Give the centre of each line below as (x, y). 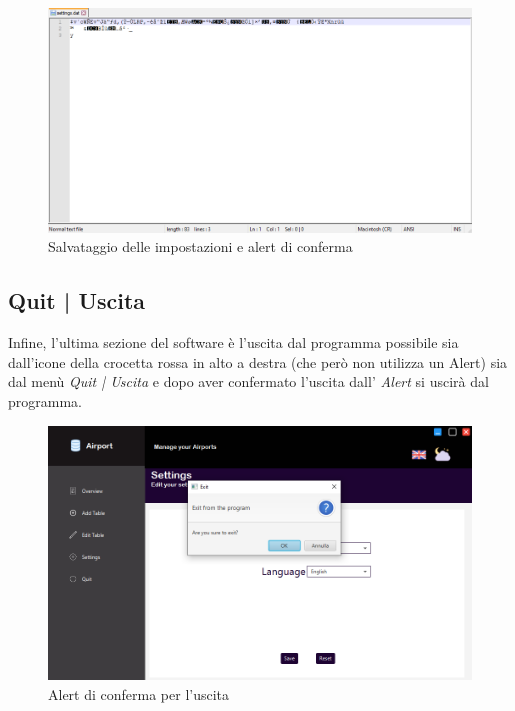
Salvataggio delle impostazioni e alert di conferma (200, 246)
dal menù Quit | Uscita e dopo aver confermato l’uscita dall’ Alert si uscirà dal (248, 381)
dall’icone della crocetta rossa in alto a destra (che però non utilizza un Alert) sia (258, 361)
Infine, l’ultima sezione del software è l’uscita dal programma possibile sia (233, 342)
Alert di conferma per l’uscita (139, 693)
